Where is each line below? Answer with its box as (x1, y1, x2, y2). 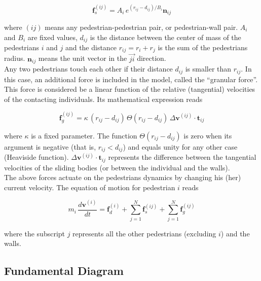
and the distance (65, 42, 117, 52)
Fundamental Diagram (4, 263, 124, 278)
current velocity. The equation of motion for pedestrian (4, 182, 175, 192)
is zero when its (183, 130, 232, 140)
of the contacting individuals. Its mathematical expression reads (4, 93, 203, 104)
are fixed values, (27, 31, 78, 42)
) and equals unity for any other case (123, 141, 238, 152)
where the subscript (4, 228, 65, 238)
